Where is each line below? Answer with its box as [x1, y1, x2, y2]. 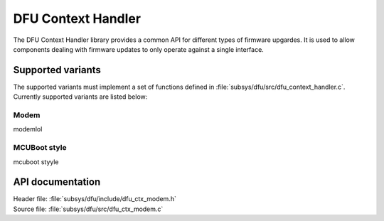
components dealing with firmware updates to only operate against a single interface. [13, 45, 265, 53]
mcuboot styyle [13, 157, 60, 166]
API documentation [13, 176, 101, 188]
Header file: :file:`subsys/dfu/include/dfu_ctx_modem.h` [13, 195, 177, 203]
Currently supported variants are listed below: [13, 92, 148, 101]
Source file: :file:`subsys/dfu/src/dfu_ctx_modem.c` [13, 205, 164, 213]
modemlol [13, 125, 43, 134]
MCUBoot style [13, 143, 67, 153]
